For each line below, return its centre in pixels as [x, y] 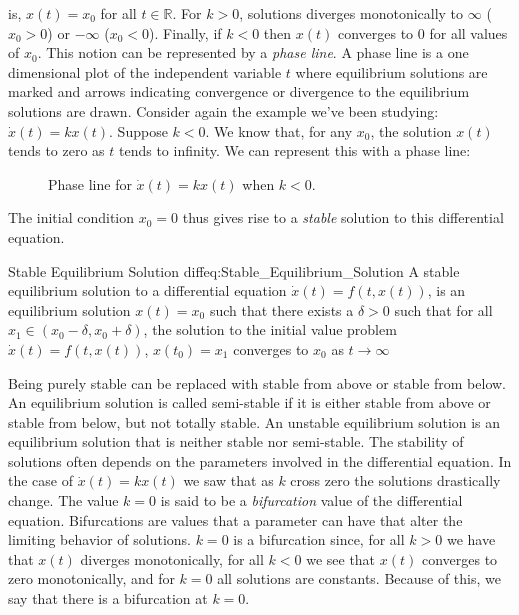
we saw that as [228, 480]
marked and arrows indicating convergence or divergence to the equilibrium [239, 91]
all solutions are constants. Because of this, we [359, 578]
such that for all [443, 309]
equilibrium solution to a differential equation [147, 290]
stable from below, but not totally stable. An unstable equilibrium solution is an [254, 421]
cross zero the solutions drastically [395, 480]
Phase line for [90, 183]
